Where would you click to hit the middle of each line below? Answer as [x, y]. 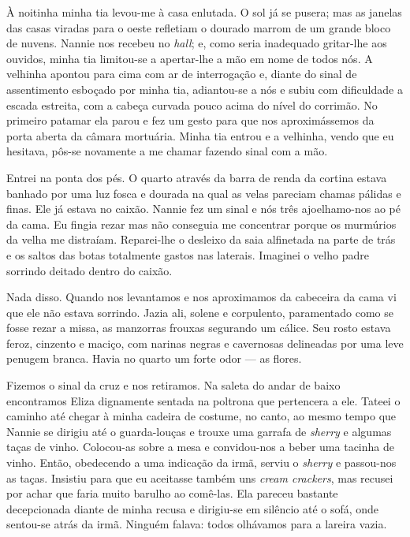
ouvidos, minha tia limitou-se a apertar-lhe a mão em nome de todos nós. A [190, 58]
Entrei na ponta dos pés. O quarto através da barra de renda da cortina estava [197, 177]
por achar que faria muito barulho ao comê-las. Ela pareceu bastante [172, 493]
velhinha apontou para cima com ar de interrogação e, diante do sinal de [182, 74]
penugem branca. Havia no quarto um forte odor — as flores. [154, 358]
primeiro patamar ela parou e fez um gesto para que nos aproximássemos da [190, 120]
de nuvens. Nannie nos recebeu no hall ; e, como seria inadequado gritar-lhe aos [197, 43]
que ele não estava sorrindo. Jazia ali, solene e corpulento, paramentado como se [200, 312]
